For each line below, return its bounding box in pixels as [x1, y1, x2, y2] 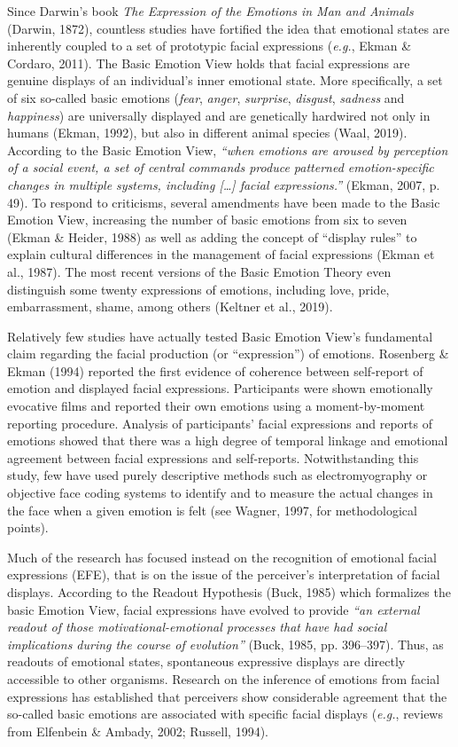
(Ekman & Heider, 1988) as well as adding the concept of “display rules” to [7, 227, 417, 246]
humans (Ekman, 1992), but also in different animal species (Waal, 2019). [7, 123, 408, 142]
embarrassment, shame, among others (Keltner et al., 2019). [7, 297, 333, 316]
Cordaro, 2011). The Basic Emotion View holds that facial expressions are [7, 53, 410, 72]
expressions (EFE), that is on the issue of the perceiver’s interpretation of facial [7, 565, 440, 584]
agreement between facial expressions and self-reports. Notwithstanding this [7, 448, 419, 467]
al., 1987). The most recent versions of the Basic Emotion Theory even [7, 262, 392, 280]
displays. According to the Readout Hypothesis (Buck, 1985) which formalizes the [7, 583, 451, 601]
